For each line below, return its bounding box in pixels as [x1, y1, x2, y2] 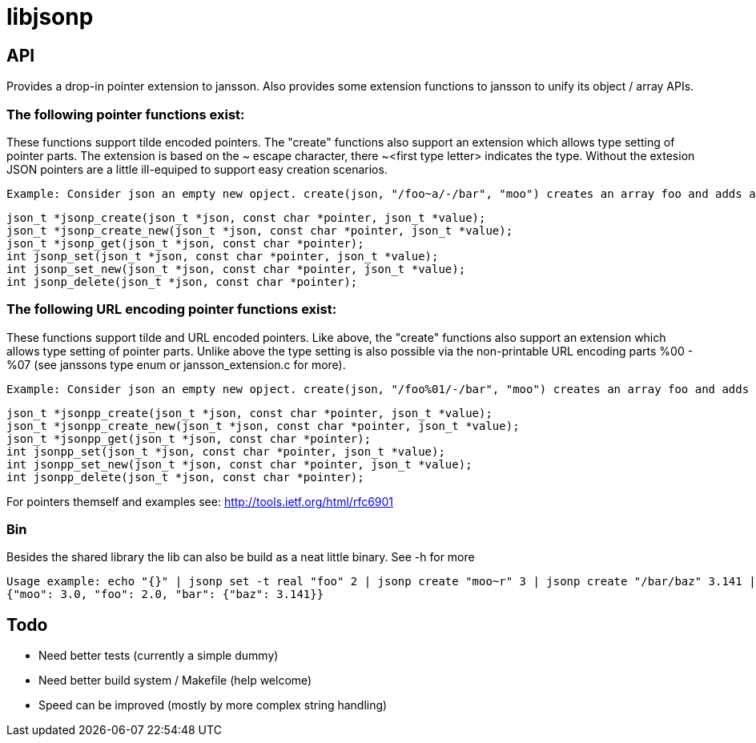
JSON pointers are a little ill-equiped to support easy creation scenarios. [6, 162, 388, 176]
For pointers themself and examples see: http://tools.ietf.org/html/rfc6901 [6, 494, 394, 508]
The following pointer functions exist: [6, 106, 245, 122]
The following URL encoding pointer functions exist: [6, 301, 337, 318]
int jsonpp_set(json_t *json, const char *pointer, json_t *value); [6, 444, 445, 458]
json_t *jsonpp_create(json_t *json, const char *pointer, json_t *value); [6, 406, 493, 420]
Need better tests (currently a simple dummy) [38, 649, 279, 663]
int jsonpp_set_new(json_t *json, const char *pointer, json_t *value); [6, 457, 472, 471]
